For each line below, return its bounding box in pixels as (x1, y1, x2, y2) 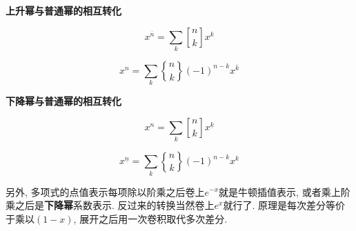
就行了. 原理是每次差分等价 (223, 198, 346, 212)
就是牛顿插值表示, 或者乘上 (219, 184, 341, 199)
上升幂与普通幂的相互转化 (6, 3, 121, 17)
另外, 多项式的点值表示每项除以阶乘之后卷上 (6, 184, 205, 199)
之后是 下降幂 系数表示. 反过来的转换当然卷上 (14, 198, 215, 212)
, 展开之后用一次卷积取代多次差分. (73, 211, 228, 225)
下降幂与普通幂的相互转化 (6, 94, 121, 108)
